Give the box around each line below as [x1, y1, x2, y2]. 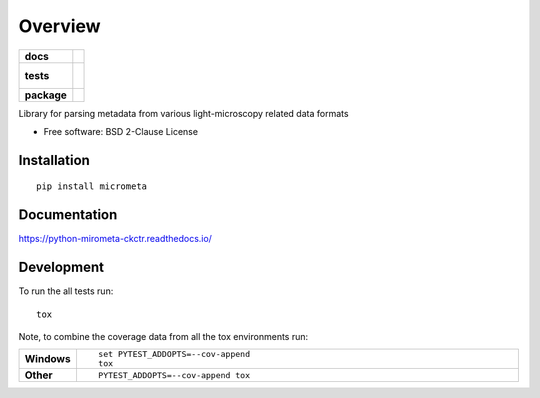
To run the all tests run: [18, 285, 114, 297]
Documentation [18, 206, 118, 224]
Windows [24, 352, 71, 366]
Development [18, 259, 105, 276]
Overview [18, 15, 101, 37]
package [24, 88, 67, 102]
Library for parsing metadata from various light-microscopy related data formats [18, 107, 349, 119]
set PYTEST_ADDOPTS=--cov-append [98, 349, 250, 360]
